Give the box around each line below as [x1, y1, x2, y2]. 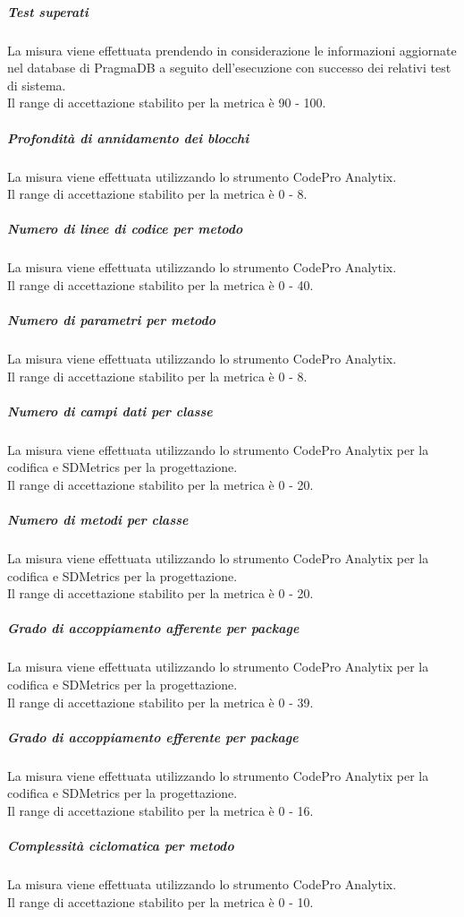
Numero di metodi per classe [7, 510, 189, 529]
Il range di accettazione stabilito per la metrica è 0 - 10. [7, 892, 314, 911]
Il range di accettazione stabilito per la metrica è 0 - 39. [7, 692, 314, 711]
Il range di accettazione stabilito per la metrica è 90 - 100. [7, 93, 326, 112]
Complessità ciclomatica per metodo [7, 836, 234, 855]
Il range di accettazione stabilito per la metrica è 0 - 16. [7, 801, 314, 819]
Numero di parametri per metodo [7, 311, 216, 330]
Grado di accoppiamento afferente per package [7, 619, 299, 638]
